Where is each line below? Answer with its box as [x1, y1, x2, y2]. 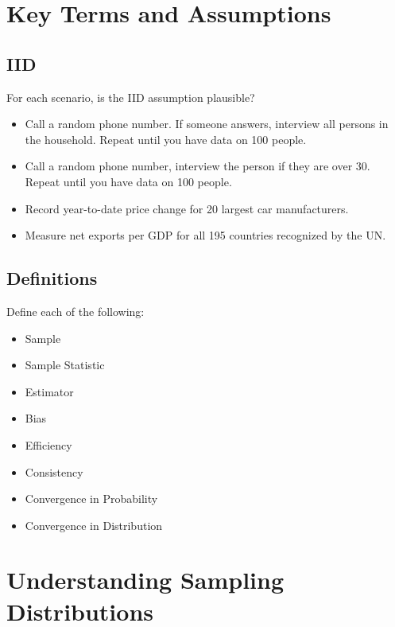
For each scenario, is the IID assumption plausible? [6, 88, 255, 105]
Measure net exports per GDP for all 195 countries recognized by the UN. [25, 227, 386, 243]
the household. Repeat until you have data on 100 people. [25, 130, 307, 147]
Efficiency [25, 436, 72, 453]
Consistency [25, 463, 83, 480]
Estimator [25, 383, 74, 399]
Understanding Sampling [6, 563, 285, 596]
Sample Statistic [25, 356, 105, 373]
